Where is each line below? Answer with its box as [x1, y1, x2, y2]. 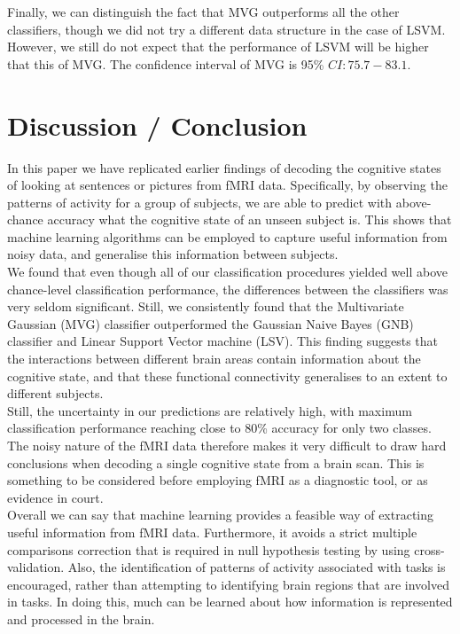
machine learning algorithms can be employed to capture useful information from [7, 227, 448, 246]
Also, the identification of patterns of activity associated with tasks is [67, 558, 446, 576]
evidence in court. [7, 488, 104, 506]
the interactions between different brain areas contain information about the [7, 349, 421, 368]
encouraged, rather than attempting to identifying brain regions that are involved [7, 575, 449, 593]
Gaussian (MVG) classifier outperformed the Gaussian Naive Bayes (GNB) [7, 314, 414, 333]
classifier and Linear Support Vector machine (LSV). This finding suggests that [7, 332, 438, 350]
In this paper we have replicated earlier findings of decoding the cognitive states [7, 158, 441, 176]
